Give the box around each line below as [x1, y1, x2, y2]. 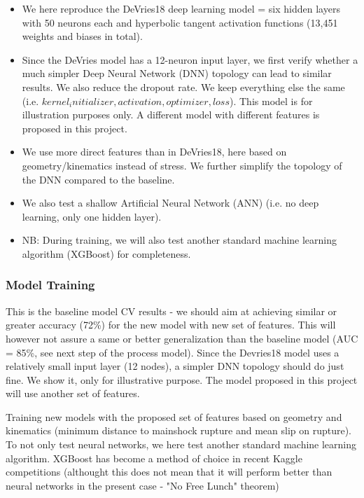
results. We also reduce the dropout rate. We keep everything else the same [22, 79, 345, 94]
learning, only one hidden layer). [22, 209, 162, 223]
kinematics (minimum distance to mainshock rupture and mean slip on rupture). [6, 423, 351, 438]
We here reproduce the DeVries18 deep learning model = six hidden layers [22, 1, 340, 15]
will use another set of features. [6, 386, 140, 401]
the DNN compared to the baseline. [22, 172, 175, 186]
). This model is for [230, 93, 313, 108]
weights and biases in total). [22, 29, 143, 43]
